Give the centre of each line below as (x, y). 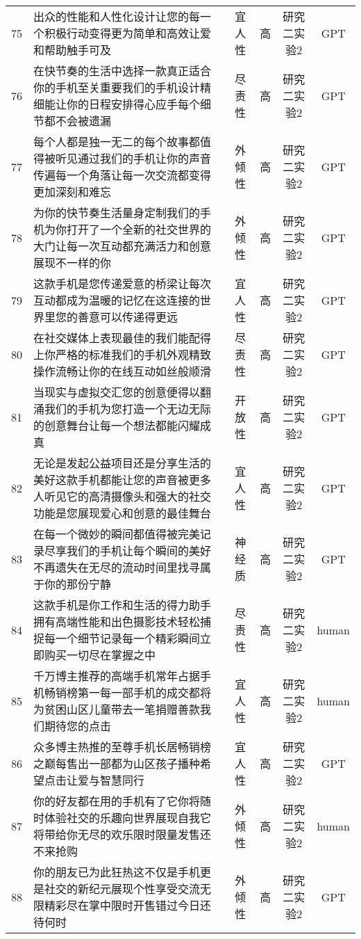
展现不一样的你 (73, 263)
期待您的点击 (78, 726)
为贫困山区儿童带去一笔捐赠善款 (117, 709)
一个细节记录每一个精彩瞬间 (128, 638)
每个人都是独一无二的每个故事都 (117, 142)
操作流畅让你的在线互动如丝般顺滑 (123, 371)
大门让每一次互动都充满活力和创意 (123, 246)
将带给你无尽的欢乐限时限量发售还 (123, 834)
